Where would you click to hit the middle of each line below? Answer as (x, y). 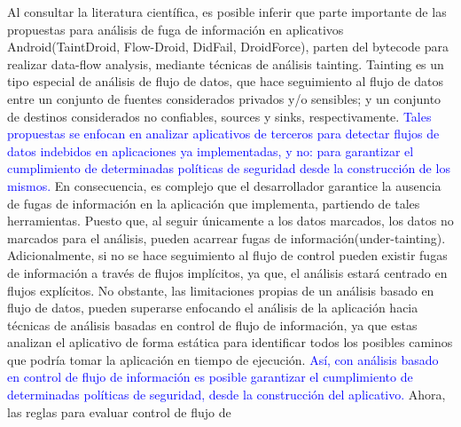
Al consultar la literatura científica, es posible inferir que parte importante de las (227, 12)
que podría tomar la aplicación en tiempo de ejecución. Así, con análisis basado (223, 359)
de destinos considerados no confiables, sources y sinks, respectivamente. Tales (219, 116)
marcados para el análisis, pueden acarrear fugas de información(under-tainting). (227, 237)
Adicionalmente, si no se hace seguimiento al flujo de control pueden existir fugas (227, 255)
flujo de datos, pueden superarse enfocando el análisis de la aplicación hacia (213, 308)
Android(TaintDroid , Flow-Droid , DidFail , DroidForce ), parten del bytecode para (228, 47)
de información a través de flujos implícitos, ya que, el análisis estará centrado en (227, 272)
